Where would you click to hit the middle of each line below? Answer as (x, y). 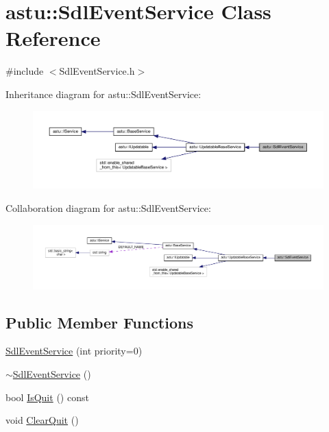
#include (25, 71)
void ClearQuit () (42, 420)
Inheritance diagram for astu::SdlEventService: (103, 94)
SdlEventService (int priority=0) (74, 351)
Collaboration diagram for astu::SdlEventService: (108, 207)
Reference (53, 38)
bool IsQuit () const (47, 397)
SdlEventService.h (97, 71)
